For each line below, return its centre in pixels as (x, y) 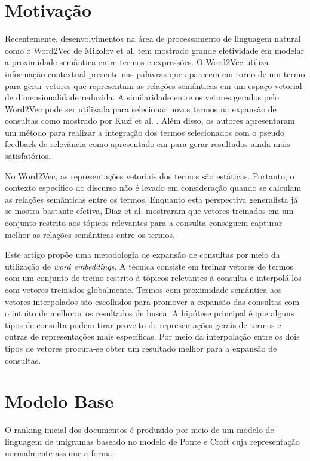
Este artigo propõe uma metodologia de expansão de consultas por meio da (142, 254)
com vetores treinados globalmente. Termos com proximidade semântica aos (143, 289)
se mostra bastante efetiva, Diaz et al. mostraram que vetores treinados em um (149, 211)
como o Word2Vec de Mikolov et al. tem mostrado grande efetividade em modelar (155, 50)
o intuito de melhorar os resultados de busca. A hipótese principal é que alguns (150, 313)
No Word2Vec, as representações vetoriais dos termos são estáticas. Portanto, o (150, 175)
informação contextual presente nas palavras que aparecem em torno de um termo (155, 73)
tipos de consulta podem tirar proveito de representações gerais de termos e (143, 324)
